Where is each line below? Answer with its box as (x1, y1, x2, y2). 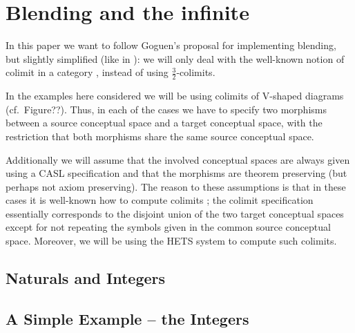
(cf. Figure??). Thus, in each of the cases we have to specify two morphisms (6, 102, 327, 116)
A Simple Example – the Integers (6, 307, 249, 329)
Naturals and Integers (6, 267, 166, 289)
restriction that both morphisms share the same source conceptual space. (6, 129, 314, 143)
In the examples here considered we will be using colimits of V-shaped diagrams (6, 88, 344, 103)
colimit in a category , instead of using (6, 65, 169, 79)
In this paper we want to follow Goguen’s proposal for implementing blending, (6, 38, 336, 53)
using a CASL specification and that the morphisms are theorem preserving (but (6, 166, 347, 180)
